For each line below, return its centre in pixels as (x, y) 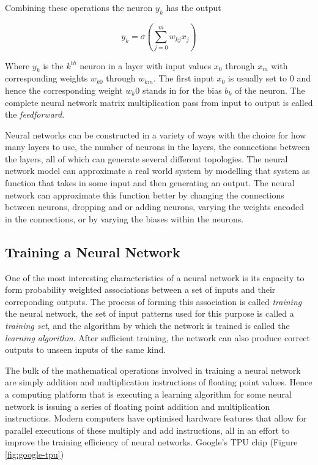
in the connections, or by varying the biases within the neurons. (124, 218)
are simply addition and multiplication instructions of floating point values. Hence (159, 382)
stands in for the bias (182, 90)
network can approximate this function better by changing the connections (145, 195)
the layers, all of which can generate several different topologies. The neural (146, 158)
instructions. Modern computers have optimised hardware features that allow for (156, 418)
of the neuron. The (270, 90)
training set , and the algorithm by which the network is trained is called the (147, 326)
